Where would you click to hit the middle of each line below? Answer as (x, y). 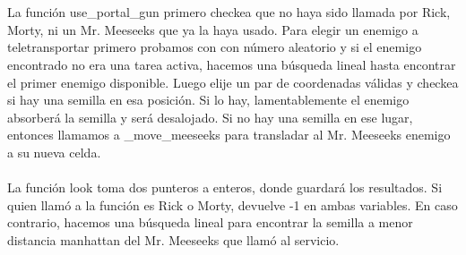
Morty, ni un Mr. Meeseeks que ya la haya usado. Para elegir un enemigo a (213, 29)
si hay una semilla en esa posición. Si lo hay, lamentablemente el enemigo (208, 100)
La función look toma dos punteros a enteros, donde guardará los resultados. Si (225, 187)
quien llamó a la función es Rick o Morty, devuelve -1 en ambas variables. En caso (233, 204)
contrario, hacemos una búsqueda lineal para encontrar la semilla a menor (210, 222)
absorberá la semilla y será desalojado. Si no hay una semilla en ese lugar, (210, 117)
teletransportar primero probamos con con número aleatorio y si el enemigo (215, 47)
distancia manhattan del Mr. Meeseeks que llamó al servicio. (173, 239)
